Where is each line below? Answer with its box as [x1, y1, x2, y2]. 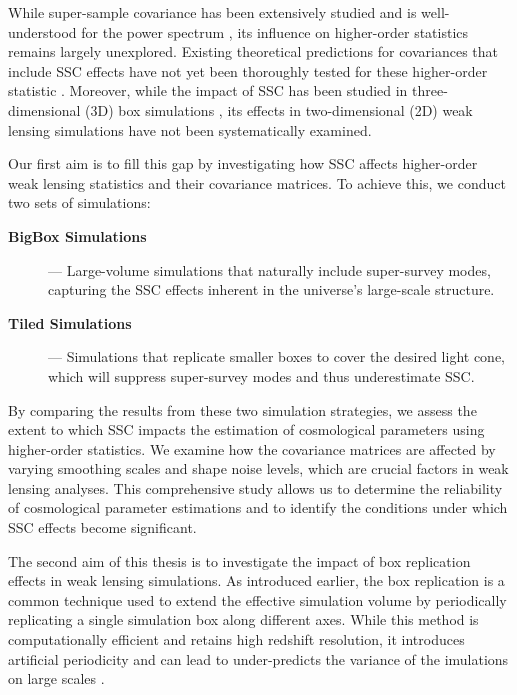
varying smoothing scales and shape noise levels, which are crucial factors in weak [8, 458, 509, 479]
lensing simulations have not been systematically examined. [8, 119, 372, 140]
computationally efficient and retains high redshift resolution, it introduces [8, 629, 465, 650]
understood [8, 21, 77, 42]
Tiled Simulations [8, 312, 132, 333]
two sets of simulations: [8, 192, 151, 213]
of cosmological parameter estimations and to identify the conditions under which [8, 497, 508, 518]
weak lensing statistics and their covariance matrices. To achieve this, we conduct [8, 172, 506, 193]
